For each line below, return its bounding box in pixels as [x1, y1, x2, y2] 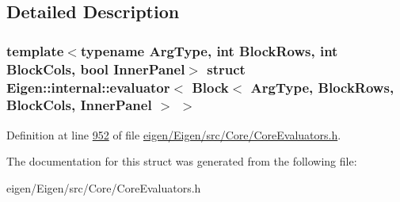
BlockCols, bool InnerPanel [6, 59, 185, 78]
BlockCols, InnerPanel [6, 95, 152, 115]
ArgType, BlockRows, [250, 77, 394, 97]
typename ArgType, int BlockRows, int [80, 40, 338, 60]
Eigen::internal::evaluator [6, 77, 170, 97]
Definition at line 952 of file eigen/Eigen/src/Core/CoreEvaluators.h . [6, 126, 341, 143]
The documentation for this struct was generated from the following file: [6, 153, 357, 170]
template [6, 40, 64, 60]
